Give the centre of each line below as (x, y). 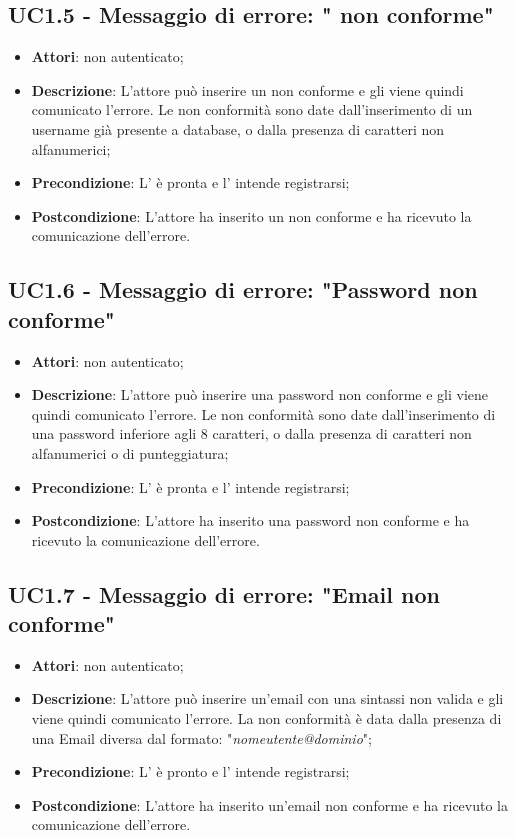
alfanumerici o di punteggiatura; (130, 452)
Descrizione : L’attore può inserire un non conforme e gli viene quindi (247, 89)
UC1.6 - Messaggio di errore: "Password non (243, 289)
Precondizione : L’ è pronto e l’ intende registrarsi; (190, 771)
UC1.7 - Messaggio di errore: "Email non (224, 593)
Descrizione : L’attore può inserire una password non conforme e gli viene (260, 394)
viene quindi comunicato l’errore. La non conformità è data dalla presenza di (266, 718)
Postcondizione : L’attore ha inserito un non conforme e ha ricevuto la (251, 215)
